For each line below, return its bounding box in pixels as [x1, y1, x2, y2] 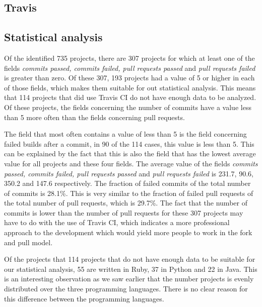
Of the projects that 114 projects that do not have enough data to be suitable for [4, 254, 255, 264]
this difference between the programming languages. [4, 293, 164, 303]
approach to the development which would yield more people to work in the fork [4, 227, 252, 238]
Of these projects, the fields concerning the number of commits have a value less [4, 101, 251, 112]
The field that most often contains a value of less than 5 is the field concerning [4, 129, 247, 139]
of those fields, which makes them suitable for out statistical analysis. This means [4, 82, 256, 92]
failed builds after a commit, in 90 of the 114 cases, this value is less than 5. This [4, 138, 254, 149]
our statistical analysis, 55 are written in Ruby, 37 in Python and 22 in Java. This [4, 263, 257, 274]
